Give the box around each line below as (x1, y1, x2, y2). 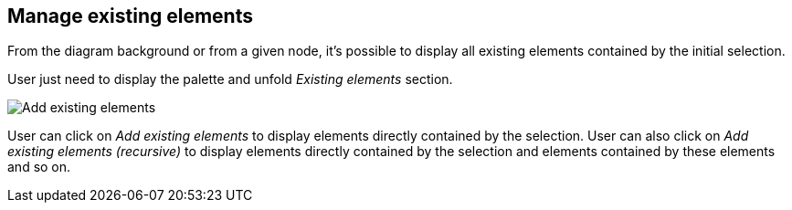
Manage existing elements (7, 5, 253, 27)
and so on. (7, 159, 71, 175)
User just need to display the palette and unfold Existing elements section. (7, 71, 453, 88)
